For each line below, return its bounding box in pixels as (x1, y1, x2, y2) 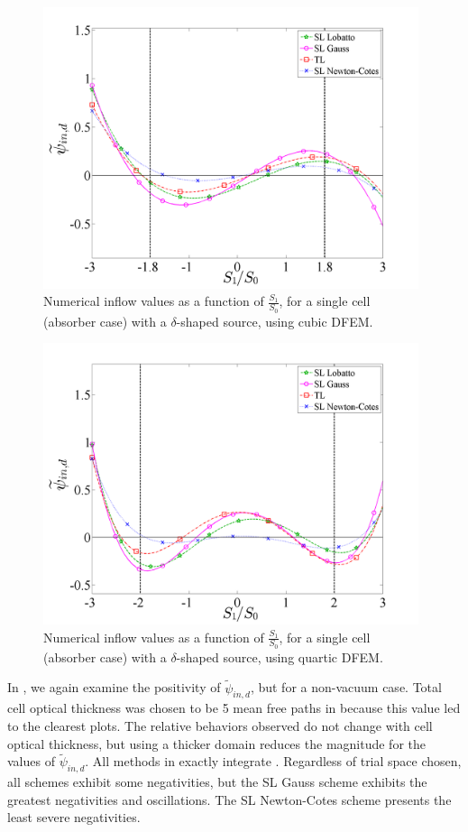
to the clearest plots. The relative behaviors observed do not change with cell (7, 716, 433, 735)
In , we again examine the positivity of (7, 678, 221, 697)
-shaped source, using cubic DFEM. (176, 311, 373, 330)
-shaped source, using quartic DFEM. (176, 647, 383, 666)
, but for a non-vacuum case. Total (250, 678, 442, 697)
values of (7, 752, 55, 771)
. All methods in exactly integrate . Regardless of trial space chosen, (85, 752, 462, 771)
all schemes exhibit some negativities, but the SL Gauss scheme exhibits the (7, 772, 427, 791)
